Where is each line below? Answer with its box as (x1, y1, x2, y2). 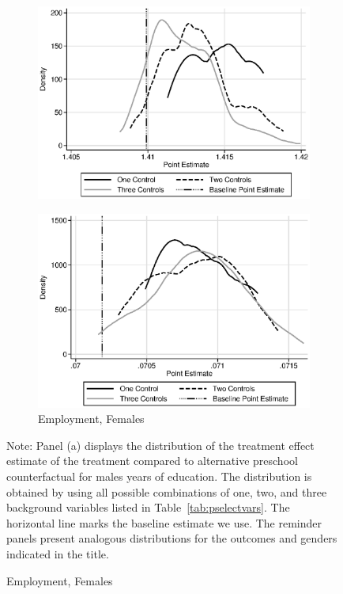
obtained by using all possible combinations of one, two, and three (6, 483, 327, 500)
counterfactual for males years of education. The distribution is (6, 468, 312, 485)
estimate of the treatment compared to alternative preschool (6, 452, 298, 469)
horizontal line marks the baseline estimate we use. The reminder (6, 514, 322, 531)
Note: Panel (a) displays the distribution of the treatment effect (6, 436, 315, 453)
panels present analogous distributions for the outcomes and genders (6, 530, 337, 546)
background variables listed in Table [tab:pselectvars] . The (6, 499, 290, 516)
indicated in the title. (6, 546, 109, 562)
